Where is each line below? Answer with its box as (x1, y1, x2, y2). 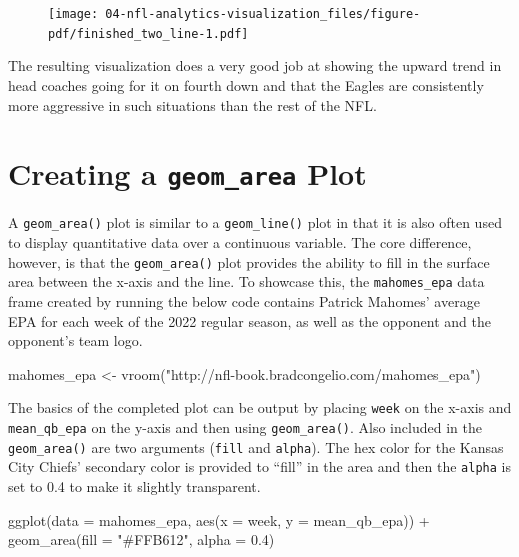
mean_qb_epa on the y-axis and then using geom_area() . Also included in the (8, 416, 482, 437)
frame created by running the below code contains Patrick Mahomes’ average (8, 290, 480, 311)
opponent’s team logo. (8, 330, 143, 351)
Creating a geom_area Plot (8, 153, 367, 194)
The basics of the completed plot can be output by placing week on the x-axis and (8, 397, 512, 418)
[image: (48, 7, 99, 21)
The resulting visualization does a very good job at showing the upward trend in (8, 55, 502, 76)
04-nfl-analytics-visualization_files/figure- (105, 7, 421, 21)
